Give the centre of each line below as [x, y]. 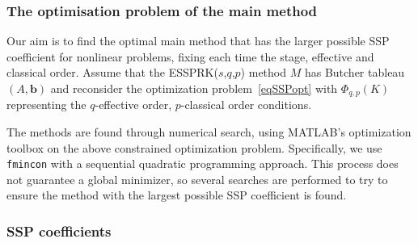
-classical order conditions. [246, 105]
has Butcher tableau [355, 72]
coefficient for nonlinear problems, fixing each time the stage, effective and [190, 56]
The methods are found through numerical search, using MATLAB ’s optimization [209, 132]
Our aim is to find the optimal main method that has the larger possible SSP [198, 41]
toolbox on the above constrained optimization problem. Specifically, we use [194, 147]
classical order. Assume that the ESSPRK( [112, 72]
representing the [46, 105]
